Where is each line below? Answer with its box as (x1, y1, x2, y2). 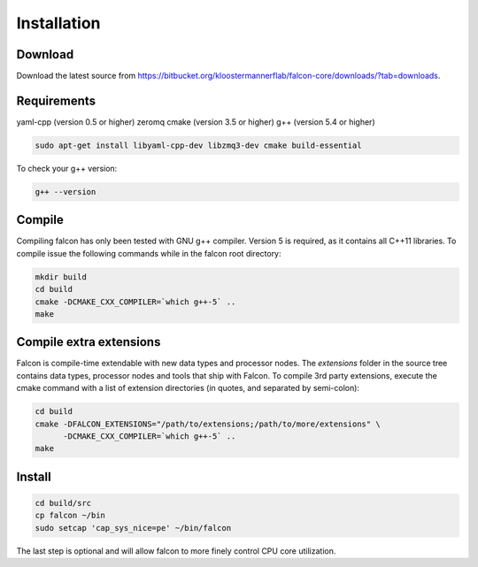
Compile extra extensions (16, 334, 161, 349)
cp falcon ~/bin (35, 510, 106, 521)
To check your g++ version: (16, 163, 118, 173)
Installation (16, 13, 101, 33)
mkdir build (35, 272, 88, 282)
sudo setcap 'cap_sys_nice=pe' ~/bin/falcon (35, 523, 232, 533)
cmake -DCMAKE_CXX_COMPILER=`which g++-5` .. (35, 296, 236, 307)
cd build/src (35, 498, 92, 508)
